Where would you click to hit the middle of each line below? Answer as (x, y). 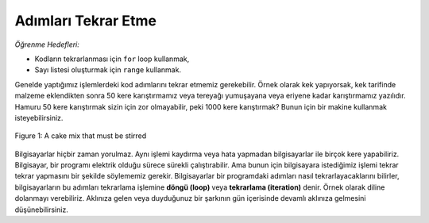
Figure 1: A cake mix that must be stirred (81, 136)
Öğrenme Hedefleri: (47, 44)
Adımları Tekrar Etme (85, 21)
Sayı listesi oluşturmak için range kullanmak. (108, 70)
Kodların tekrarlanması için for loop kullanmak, (112, 59)
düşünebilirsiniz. (42, 210)
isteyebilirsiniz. (39, 117)
